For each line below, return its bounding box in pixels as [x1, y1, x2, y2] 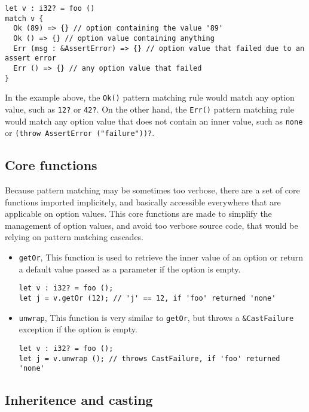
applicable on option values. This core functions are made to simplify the [5, 207, 272, 220]
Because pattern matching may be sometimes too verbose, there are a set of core [5, 184, 300, 196]
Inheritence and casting [5, 390, 153, 409]
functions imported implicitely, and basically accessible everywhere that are [5, 195, 281, 208]
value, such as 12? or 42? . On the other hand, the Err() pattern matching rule [5, 102, 294, 115]
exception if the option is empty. [19, 323, 137, 335]
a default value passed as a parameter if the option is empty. [19, 262, 241, 275]
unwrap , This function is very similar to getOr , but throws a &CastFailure [19, 311, 294, 323]
